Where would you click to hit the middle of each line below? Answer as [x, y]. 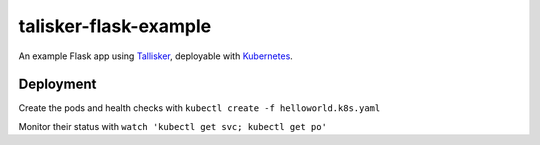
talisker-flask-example [115, 26]
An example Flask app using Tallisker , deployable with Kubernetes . [156, 56]
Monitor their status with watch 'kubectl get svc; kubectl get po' [172, 126]
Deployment [57, 84]
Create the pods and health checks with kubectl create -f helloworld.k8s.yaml [199, 108]
